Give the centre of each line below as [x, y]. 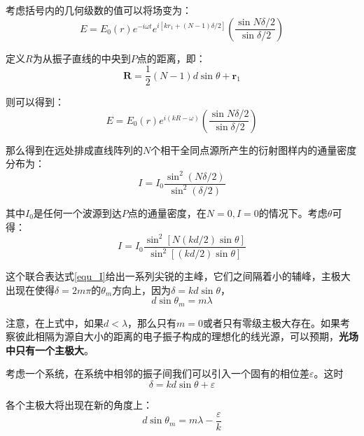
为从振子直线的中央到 [82, 58]
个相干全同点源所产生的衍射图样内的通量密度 [254, 149]
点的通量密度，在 [167, 212]
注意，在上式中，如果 [55, 322]
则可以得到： [35, 102]
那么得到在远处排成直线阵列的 [74, 149]
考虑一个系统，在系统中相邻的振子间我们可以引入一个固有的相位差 [157, 373]
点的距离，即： [171, 58]
